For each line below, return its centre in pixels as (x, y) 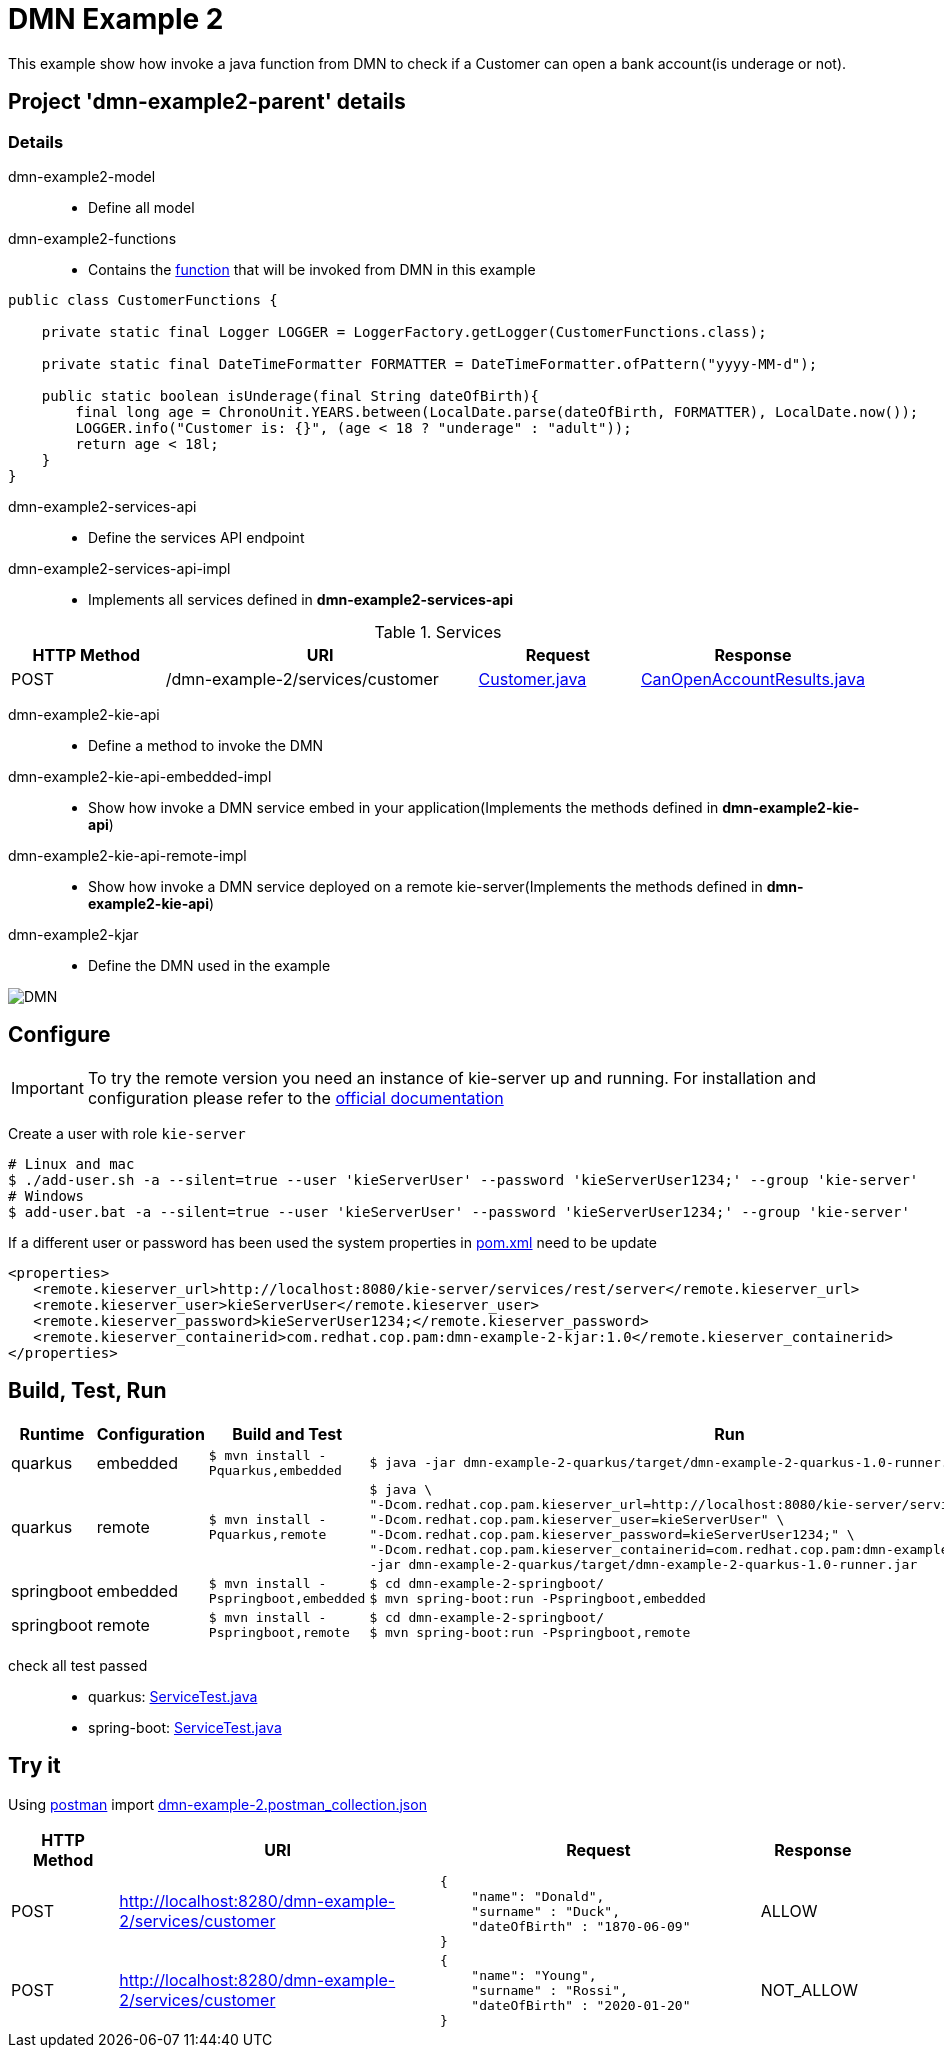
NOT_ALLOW (809, 1990)
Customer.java (532, 678)
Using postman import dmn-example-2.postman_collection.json (217, 1804)
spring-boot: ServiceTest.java (185, 1727)
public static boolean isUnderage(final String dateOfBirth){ (290, 395)
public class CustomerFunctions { (143, 299)
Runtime (52, 1433)
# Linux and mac (71, 1163)
